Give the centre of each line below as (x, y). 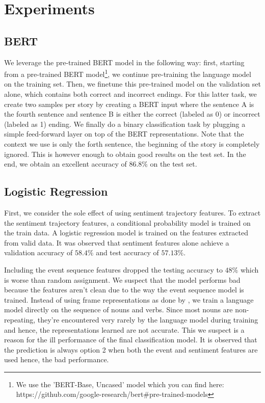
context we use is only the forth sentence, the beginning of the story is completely (132, 143)
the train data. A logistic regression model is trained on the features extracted (126, 233)
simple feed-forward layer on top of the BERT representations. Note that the (124, 134)
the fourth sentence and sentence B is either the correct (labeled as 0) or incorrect (132, 114)
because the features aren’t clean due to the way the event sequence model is (124, 290)
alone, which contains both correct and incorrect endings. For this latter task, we (130, 94)
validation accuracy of (38, 252)
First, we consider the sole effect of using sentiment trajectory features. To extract (132, 212)
